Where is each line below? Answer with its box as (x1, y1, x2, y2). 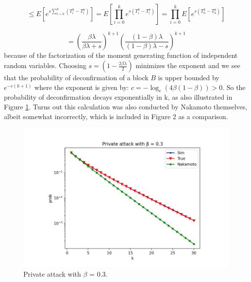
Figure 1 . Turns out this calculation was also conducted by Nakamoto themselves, (4, 102, 248, 112)
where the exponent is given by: (34, 82, 129, 92)
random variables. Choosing (4, 60, 86, 70)
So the (226, 82, 246, 92)
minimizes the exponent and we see (135, 60, 240, 70)
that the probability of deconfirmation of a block (4, 72, 149, 83)
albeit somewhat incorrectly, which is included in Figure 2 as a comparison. (4, 111, 228, 121)
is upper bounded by (158, 72, 219, 83)
